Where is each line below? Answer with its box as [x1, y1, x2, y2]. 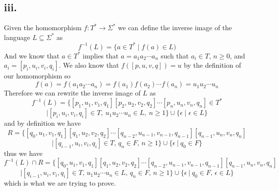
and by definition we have [4, 118, 81, 128]
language [4, 32, 30, 42]
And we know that [4, 50, 60, 60]
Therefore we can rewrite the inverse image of [4, 88, 141, 98]
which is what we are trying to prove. [4, 178, 116, 188]
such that [160, 50, 189, 60]
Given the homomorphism [4, 22, 82, 33]
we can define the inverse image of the [118, 22, 232, 33]
